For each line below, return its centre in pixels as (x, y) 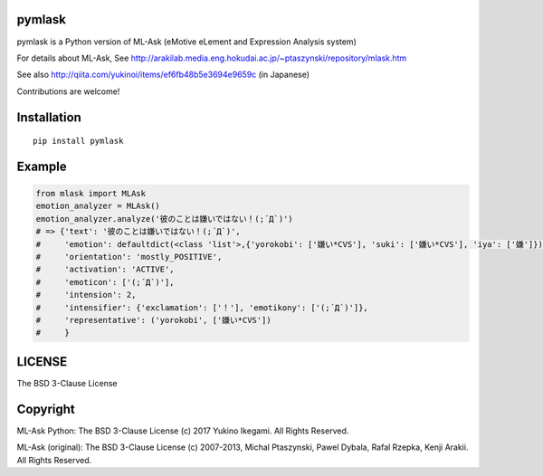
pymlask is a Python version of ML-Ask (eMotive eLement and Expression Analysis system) (186, 42)
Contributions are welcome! (68, 91)
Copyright (46, 409)
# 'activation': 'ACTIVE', (105, 270)
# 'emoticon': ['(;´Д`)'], (105, 282)
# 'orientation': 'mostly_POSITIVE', (129, 257)
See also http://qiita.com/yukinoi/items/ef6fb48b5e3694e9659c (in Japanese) (163, 75)
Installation (49, 117)
